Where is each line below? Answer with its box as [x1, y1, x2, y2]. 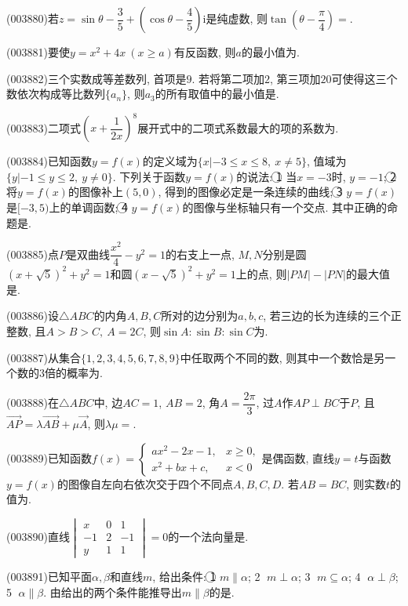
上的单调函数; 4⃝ [49, 199, 128, 216]
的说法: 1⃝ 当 [236, 168, 297, 184]
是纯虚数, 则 [206, 10, 268, 26]
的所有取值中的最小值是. [155, 85, 279, 102]
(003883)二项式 [6, 119, 81, 136]
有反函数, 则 [173, 44, 236, 60]
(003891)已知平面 [6, 568, 92, 585]
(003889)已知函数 [6, 449, 92, 466]
